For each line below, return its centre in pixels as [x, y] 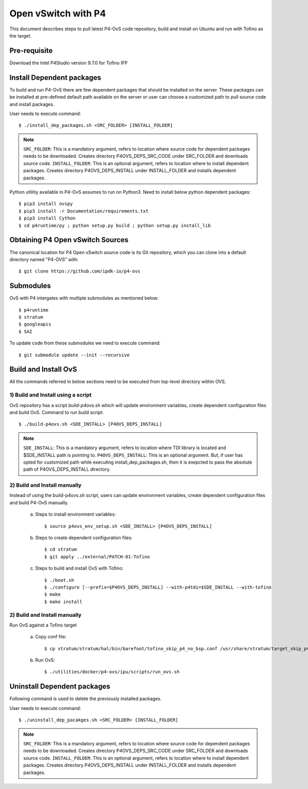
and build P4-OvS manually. [39, 502]
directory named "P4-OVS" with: [44, 259]
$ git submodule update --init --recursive [74, 355]
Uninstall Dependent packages [60, 686]
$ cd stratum [61, 549]
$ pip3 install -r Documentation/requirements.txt [84, 211]
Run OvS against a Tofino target [43, 625]
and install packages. [32, 104]
